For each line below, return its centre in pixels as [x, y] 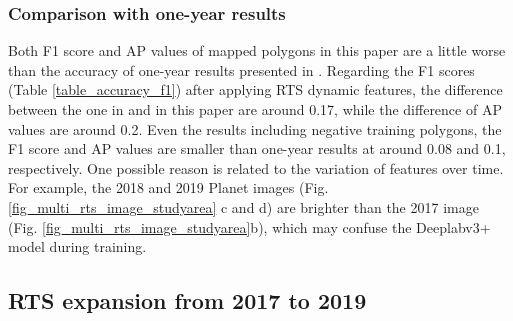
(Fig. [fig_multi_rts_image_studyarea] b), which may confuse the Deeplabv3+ [249, 226]
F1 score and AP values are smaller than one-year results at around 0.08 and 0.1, [257, 148]
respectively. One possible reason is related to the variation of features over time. [256, 167]
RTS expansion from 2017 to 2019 [187, 300]
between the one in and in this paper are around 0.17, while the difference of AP [255, 109]
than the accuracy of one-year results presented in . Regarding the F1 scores [241, 69]
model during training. [77, 246]
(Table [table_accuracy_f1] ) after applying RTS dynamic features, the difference [255, 89]
